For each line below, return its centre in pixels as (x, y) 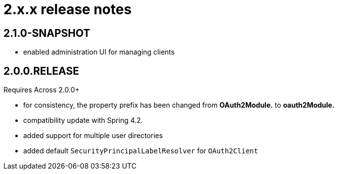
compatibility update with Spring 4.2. (83, 120)
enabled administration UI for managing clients (99, 52)
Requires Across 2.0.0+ (42, 90)
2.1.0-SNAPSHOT (47, 33)
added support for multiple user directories (93, 136)
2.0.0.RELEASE (41, 71)
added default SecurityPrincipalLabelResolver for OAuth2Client (141, 151)
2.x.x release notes (68, 9)
